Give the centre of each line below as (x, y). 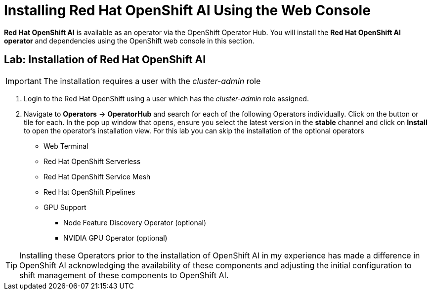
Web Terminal (66, 146)
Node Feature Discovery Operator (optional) (135, 222)
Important (23, 81)
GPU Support (65, 207)
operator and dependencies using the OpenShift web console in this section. (129, 41)
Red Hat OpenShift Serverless (92, 161)
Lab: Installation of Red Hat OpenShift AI (105, 60)
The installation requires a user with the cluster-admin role (152, 81)
